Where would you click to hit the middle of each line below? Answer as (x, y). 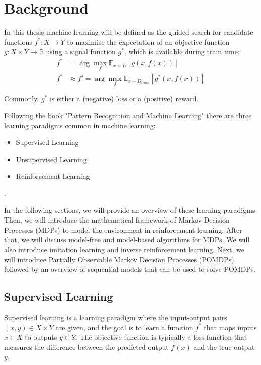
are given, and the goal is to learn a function (124, 327)
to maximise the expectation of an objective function (148, 42)
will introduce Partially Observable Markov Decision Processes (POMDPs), (120, 259)
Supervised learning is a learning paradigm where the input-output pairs (116, 317)
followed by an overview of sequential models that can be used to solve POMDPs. (130, 269)
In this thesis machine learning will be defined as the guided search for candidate (129, 32)
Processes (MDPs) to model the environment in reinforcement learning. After (123, 229)
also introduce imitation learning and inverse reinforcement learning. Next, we (124, 249)
